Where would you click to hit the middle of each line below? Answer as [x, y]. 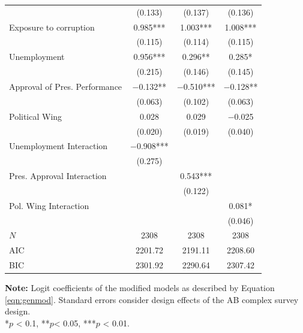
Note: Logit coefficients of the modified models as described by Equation [140, 288]
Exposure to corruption [52, 27]
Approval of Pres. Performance [66, 86]
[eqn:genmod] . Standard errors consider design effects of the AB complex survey [152, 299]
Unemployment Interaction [58, 146]
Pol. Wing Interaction [49, 205]
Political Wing [36, 116]
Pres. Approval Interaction [58, 176]
